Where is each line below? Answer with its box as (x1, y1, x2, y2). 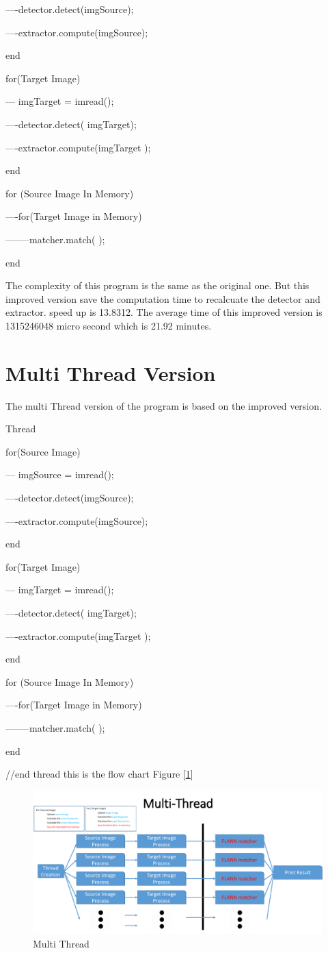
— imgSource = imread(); (5, 467, 114, 482)
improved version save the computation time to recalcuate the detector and (5, 291, 320, 306)
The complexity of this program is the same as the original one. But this (5, 278, 310, 293)
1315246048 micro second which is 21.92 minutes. (5, 318, 212, 332)
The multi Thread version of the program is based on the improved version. (5, 398, 322, 412)
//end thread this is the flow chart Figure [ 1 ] (5, 767, 193, 781)
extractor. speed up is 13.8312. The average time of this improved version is (5, 305, 323, 319)
